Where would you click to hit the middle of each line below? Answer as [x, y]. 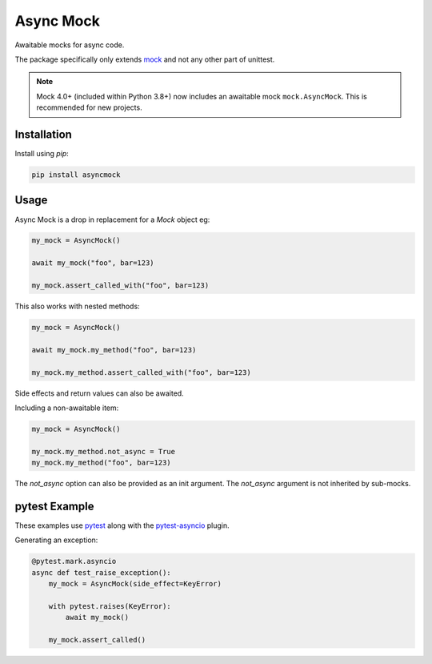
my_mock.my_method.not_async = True [104, 451]
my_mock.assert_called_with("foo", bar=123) [120, 286]
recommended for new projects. [90, 107]
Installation [43, 134]
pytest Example [54, 506]
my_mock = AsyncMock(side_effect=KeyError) [135, 584]
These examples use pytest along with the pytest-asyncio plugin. [122, 525]
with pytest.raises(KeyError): [110, 606]
